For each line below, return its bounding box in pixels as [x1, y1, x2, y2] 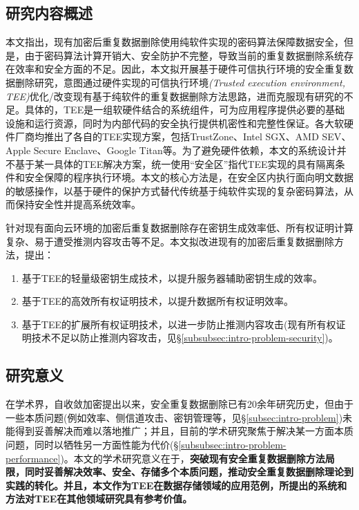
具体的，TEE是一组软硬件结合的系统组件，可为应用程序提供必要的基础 [24, 102, 345, 117]
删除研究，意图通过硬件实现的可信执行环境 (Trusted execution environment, [14, 75, 345, 89]
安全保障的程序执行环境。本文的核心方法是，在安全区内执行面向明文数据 [24, 170, 353, 185]
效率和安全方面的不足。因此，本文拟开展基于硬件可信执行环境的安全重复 [14, 62, 344, 76]
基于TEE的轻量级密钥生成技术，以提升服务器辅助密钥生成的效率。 [21, 270, 322, 285]
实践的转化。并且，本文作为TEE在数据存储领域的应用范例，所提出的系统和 [6, 478, 347, 492]
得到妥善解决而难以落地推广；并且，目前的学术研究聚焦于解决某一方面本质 [14, 424, 353, 438]
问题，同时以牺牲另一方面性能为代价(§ [6, 437, 179, 452]
